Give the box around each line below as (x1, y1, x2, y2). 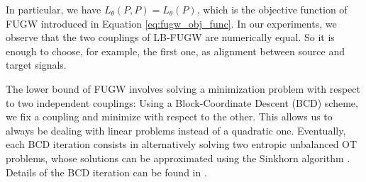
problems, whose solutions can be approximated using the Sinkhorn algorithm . (6, 150, 350, 165)
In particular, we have (6, 2, 101, 16)
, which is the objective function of (196, 2, 348, 16)
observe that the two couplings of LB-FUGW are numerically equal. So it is (6, 30, 335, 45)
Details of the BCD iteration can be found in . (6, 164, 207, 179)
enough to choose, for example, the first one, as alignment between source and (6, 43, 345, 58)
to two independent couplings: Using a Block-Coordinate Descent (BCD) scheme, (6, 95, 358, 110)
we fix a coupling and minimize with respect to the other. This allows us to (6, 109, 333, 124)
